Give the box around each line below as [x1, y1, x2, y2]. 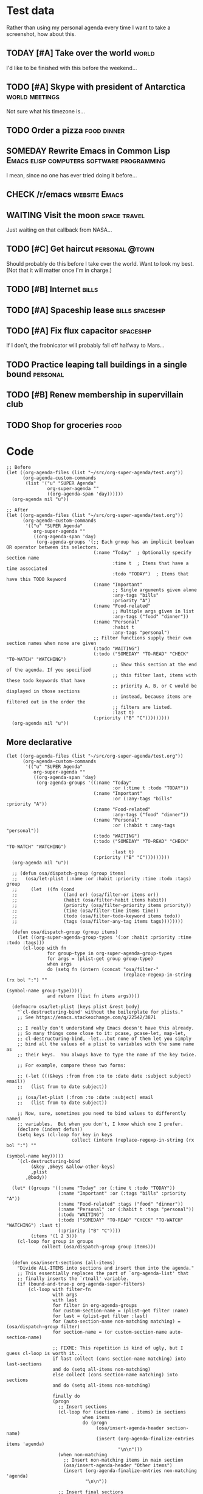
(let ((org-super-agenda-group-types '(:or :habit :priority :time [17, 934, 191, 941]
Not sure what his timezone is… [6, 107, 85, 115]
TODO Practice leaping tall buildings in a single [6, 359, 187, 369]
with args [52, 1292, 78, 1298]
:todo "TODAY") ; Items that [112, 571, 189, 577]
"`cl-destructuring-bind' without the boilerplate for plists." [17, 1009, 184, 1016]
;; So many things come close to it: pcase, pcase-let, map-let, [17, 1031, 187, 1037]
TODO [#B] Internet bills [6, 284, 98, 294]
